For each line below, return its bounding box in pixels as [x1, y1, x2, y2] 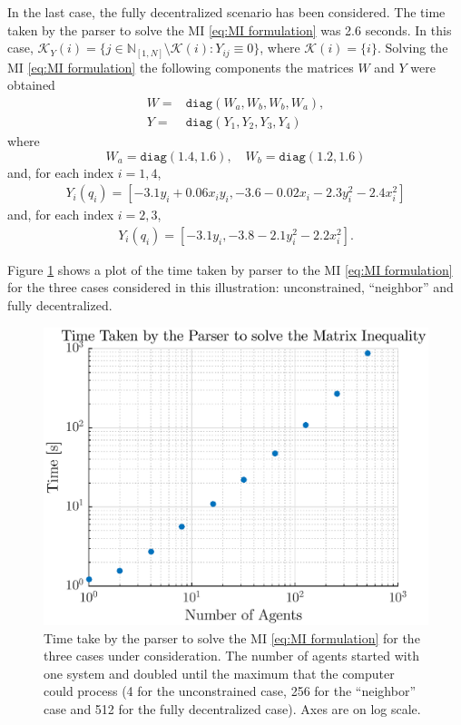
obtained [7, 75, 55, 94]
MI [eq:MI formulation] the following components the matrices [7, 57, 354, 76]
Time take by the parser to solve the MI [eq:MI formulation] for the [44, 628, 420, 647]
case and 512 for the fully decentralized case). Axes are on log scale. [44, 699, 421, 718]
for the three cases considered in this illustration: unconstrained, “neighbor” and [7, 278, 454, 297]
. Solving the [377, 38, 448, 57]
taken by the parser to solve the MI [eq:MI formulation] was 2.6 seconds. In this [7, 20, 452, 39]
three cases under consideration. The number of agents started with [44, 646, 419, 665]
